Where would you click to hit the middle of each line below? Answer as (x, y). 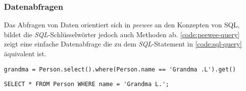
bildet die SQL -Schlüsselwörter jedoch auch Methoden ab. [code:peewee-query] (122, 34)
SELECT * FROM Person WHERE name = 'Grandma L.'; (87, 84)
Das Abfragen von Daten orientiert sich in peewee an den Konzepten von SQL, (122, 25)
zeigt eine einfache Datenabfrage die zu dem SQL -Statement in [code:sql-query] (123, 44)
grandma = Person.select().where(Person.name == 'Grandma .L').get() (120, 69)
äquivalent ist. (25, 53)
